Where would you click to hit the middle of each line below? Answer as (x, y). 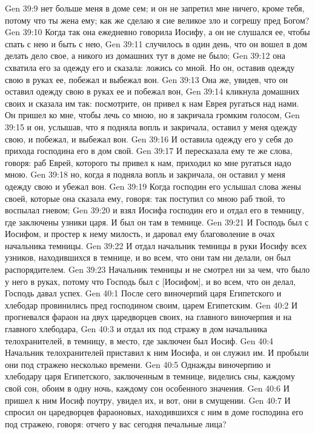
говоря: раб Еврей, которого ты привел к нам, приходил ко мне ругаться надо (148, 162)
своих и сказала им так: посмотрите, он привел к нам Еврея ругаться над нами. (152, 103)
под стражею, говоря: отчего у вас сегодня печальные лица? (116, 423)
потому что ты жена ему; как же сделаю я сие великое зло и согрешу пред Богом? (157, 20)
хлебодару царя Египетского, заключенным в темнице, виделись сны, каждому (150, 376)
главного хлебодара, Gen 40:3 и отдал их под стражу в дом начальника (136, 329)
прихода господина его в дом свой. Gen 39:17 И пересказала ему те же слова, (149, 151)
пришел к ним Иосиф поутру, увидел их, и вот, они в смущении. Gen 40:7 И (148, 400)
